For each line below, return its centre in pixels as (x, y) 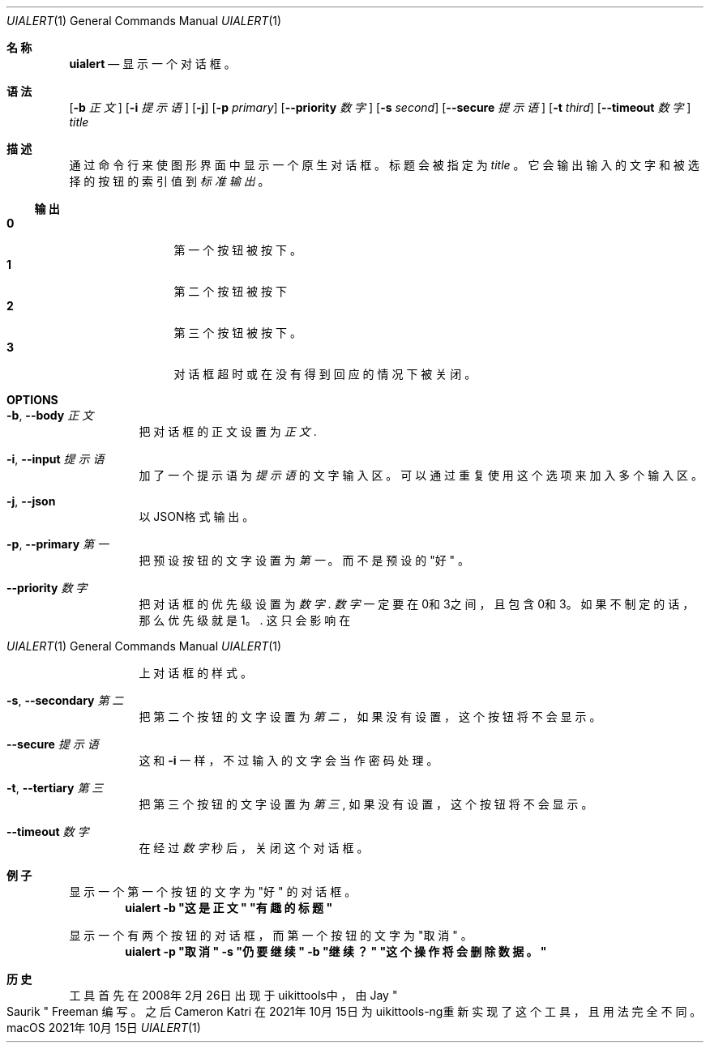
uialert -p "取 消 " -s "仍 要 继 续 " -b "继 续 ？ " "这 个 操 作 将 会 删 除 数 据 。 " (336, 951)
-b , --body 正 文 (50, 415)
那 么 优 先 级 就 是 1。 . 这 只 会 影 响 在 (245, 620)
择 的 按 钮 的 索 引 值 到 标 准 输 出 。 (169, 181)
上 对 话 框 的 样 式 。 (195, 673)
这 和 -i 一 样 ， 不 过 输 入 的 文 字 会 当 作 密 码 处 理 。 (289, 760)
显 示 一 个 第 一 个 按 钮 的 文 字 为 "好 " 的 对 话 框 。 (213, 891)
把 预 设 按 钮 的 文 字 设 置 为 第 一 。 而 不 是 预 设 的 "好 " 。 (304, 560)
